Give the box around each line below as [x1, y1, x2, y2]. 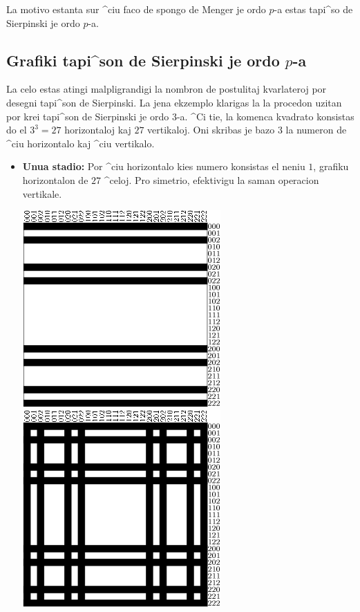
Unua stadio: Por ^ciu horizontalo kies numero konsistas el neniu [22, 159, 305, 174]
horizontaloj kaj [64, 122, 131, 137]
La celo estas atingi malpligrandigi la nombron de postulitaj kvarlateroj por [6, 82, 327, 96]
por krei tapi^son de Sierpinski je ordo [6, 109, 169, 123]
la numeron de [285, 122, 347, 137]
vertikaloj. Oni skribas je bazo [147, 122, 275, 137]
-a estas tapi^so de [274, 2, 353, 16]
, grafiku [313, 159, 349, 174]
